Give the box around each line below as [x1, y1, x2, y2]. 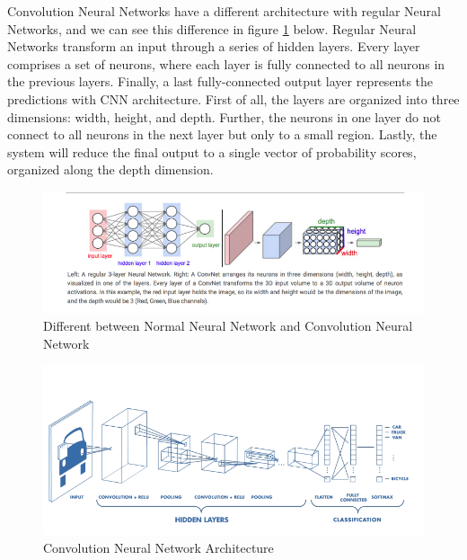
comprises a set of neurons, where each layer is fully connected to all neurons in [7, 54, 445, 73]
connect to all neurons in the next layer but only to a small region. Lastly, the [7, 125, 437, 144]
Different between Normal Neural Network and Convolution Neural [43, 316, 413, 335]
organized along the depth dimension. [7, 160, 214, 179]
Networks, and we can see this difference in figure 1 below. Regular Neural [7, 19, 417, 38]
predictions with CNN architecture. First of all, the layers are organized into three [7, 89, 460, 108]
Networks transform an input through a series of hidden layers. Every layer [7, 37, 420, 56]
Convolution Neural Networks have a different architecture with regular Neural [7, 2, 441, 20]
